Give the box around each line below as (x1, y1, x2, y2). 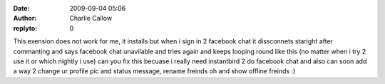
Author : (13, 14, 37, 23)
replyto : (13, 23, 38, 32)
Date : (13, 4, 30, 12)
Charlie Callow (69, 14, 113, 23)
